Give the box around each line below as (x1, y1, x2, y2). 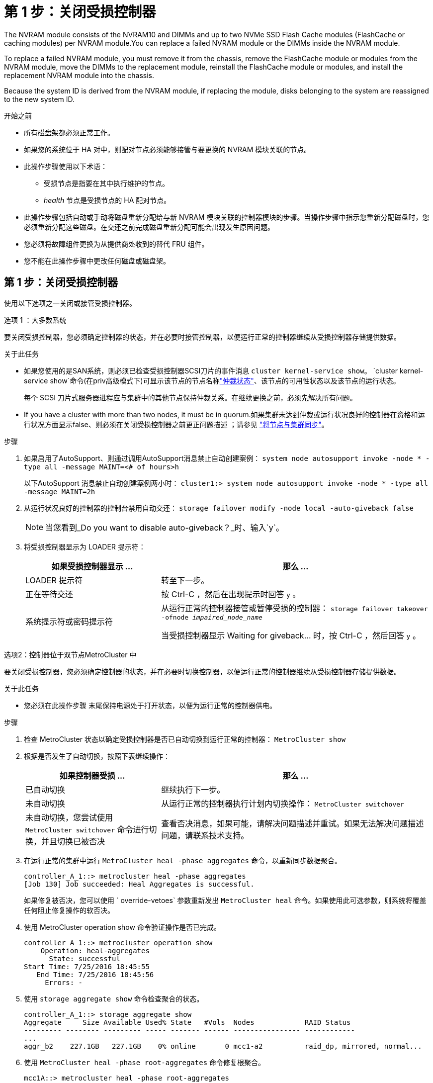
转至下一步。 (161, 575, 209, 585)
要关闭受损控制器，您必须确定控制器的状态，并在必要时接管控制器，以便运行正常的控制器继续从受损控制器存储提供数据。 (4, 332, 401, 341)
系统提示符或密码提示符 (25, 617, 113, 627)
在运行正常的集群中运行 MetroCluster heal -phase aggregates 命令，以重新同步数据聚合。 (24, 856, 342, 865)
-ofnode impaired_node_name (161, 613, 262, 621)
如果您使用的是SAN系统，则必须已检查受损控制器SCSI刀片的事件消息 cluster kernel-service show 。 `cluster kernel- (24, 366, 424, 375)
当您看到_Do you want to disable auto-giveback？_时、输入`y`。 (45, 522, 284, 533)
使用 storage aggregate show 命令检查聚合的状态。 (24, 994, 204, 1003)
